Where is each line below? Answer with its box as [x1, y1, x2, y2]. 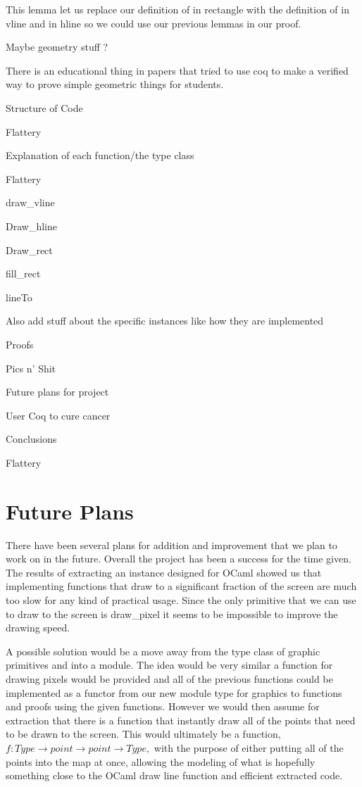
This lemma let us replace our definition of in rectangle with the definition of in [6, 2, 349, 16]
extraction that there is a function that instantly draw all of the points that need [6, 712, 356, 727]
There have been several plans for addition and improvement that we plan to [6, 537, 337, 552]
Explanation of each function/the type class [6, 148, 194, 163]
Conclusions [6, 432, 57, 446]
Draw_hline [6, 218, 57, 233]
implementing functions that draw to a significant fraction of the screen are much [6, 579, 357, 593]
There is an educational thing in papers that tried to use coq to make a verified [6, 63, 349, 77]
